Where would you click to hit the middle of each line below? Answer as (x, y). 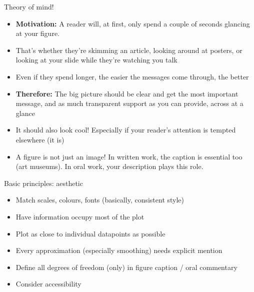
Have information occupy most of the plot (80, 216)
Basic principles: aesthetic (43, 183)
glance (25, 113)
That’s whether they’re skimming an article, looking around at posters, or (129, 50)
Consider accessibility (48, 284)
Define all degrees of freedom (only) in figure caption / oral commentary (126, 267)
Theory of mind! (29, 6)
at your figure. (38, 33)
